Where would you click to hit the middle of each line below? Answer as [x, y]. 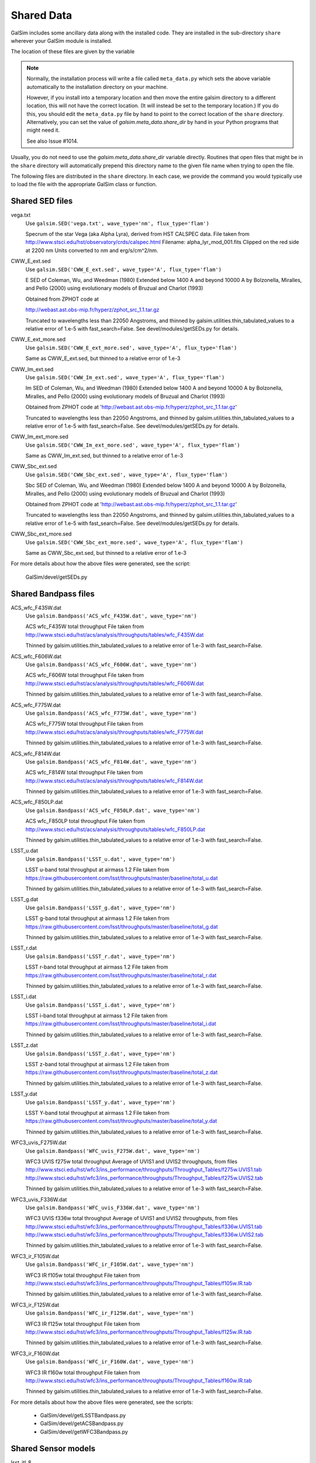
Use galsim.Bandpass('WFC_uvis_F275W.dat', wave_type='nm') [113, 1151]
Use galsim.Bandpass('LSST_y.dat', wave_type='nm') [100, 1102]
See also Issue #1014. [52, 141]
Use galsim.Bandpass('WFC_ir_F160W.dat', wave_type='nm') [110, 1362]
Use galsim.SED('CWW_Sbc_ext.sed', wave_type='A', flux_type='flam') [127, 475]
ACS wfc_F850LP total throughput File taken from [85, 821]
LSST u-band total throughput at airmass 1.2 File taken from [97, 870]
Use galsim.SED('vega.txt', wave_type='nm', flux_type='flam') [117, 223]
